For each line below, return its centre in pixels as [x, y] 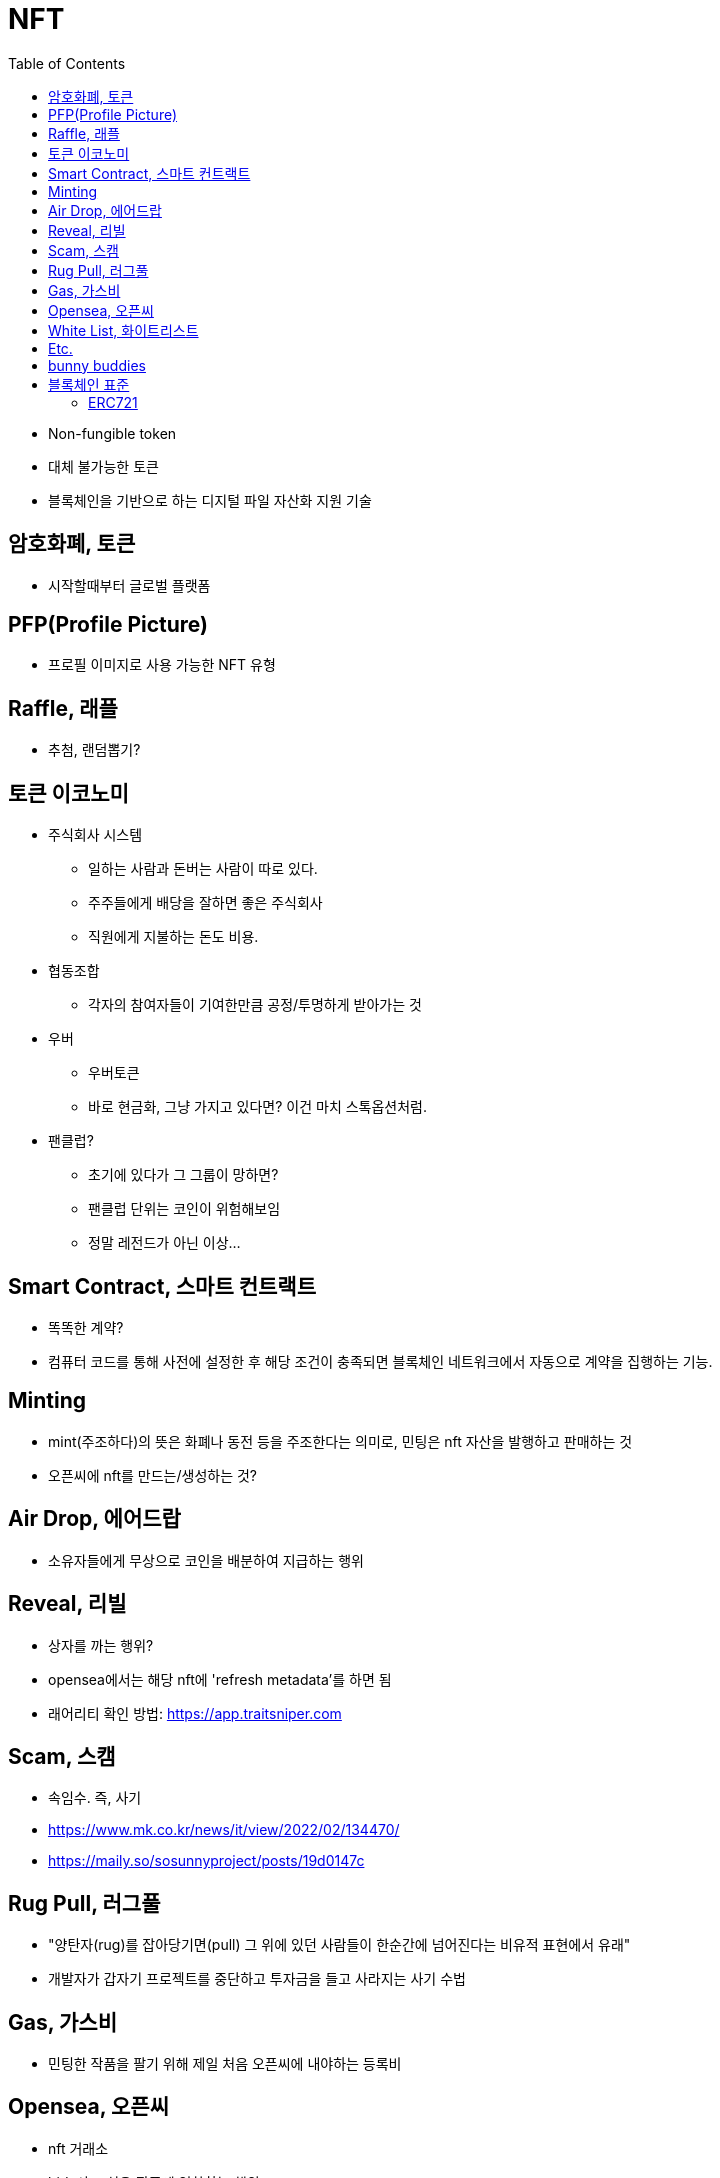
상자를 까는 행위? [101, 1645]
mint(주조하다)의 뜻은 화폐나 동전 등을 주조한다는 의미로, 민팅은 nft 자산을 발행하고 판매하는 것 [340, 1441]
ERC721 [113, 402]
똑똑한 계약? [86, 1327]
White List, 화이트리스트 [123, 330]
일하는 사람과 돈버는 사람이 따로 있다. [203, 869]
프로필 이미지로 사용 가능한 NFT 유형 [162, 665]
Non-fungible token [112, 433]
